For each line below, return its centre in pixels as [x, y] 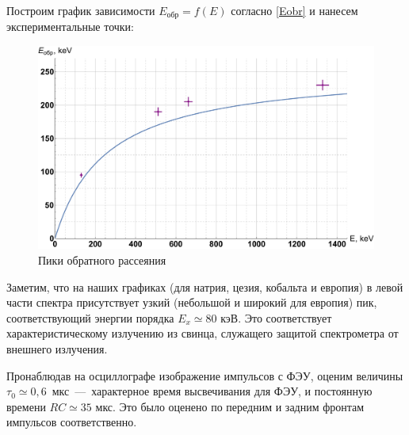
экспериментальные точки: [71, 27]
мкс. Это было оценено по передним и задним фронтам [230, 406]
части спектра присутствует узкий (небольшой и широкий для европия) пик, [192, 302]
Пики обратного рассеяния [102, 259]
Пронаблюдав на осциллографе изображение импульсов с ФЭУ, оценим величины [205, 375]
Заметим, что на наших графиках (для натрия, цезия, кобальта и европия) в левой [205, 286]
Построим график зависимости [81, 10]
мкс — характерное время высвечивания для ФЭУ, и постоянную [212, 391]
